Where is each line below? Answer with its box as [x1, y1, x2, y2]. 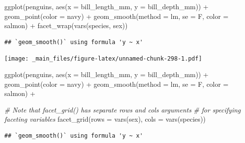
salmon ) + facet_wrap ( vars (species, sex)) [4, 20, 128, 31]
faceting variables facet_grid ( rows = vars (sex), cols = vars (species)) [4, 114, 206, 124]
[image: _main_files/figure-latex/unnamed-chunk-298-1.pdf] [4, 55, 202, 63]
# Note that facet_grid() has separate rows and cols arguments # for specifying [4, 104, 241, 114]
